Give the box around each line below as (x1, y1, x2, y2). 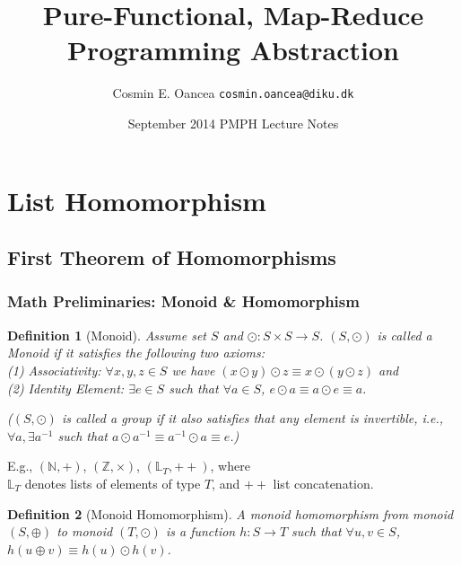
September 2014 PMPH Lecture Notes (127, 113, 339, 132)
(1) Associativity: (7, 360, 101, 379)
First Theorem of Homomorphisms (7, 243, 336, 271)
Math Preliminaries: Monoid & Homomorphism (7, 290, 360, 313)
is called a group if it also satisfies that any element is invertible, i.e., (61, 409, 444, 428)
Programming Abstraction (67, 31, 399, 68)
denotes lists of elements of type (24, 473, 201, 492)
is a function (165, 522, 236, 541)
